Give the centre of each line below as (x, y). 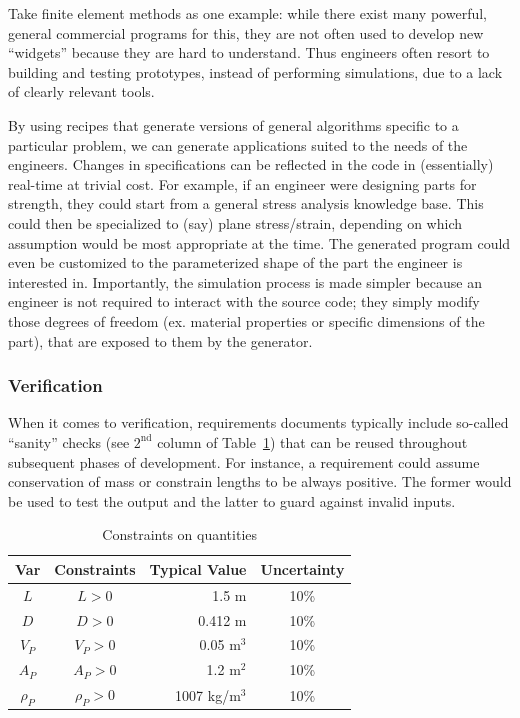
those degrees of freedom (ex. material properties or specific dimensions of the (246, 320)
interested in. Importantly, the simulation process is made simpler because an (245, 281)
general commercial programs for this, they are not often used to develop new (246, 32)
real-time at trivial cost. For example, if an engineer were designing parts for (242, 183)
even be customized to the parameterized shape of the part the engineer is (235, 262)
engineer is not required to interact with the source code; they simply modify (244, 301)
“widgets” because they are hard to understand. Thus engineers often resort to (249, 52)
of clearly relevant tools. (81, 91)
